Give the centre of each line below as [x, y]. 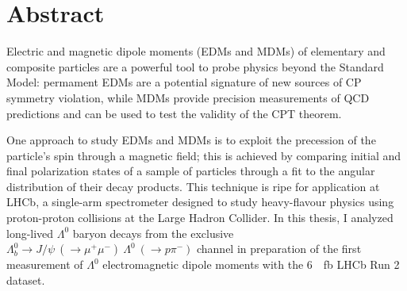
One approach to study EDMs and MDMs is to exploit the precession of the [191, 140]
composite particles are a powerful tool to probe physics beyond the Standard [195, 66]
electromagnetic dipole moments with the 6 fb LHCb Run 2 [251, 264]
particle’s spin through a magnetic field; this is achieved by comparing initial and [204, 155]
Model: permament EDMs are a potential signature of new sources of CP [184, 82]
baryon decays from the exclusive [153, 233]
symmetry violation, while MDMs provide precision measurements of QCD [188, 97]
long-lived [30, 233]
